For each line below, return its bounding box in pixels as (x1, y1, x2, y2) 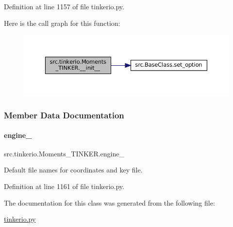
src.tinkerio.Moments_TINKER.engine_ (4, 148, 124, 158)
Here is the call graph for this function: (4, 18, 120, 28)
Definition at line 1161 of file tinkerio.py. (4, 181, 124, 191)
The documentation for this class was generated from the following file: (4, 197, 215, 208)
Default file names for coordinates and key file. (4, 165, 143, 175)
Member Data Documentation (4, 109, 124, 121)
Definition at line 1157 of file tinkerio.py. (4, 1, 124, 11)
